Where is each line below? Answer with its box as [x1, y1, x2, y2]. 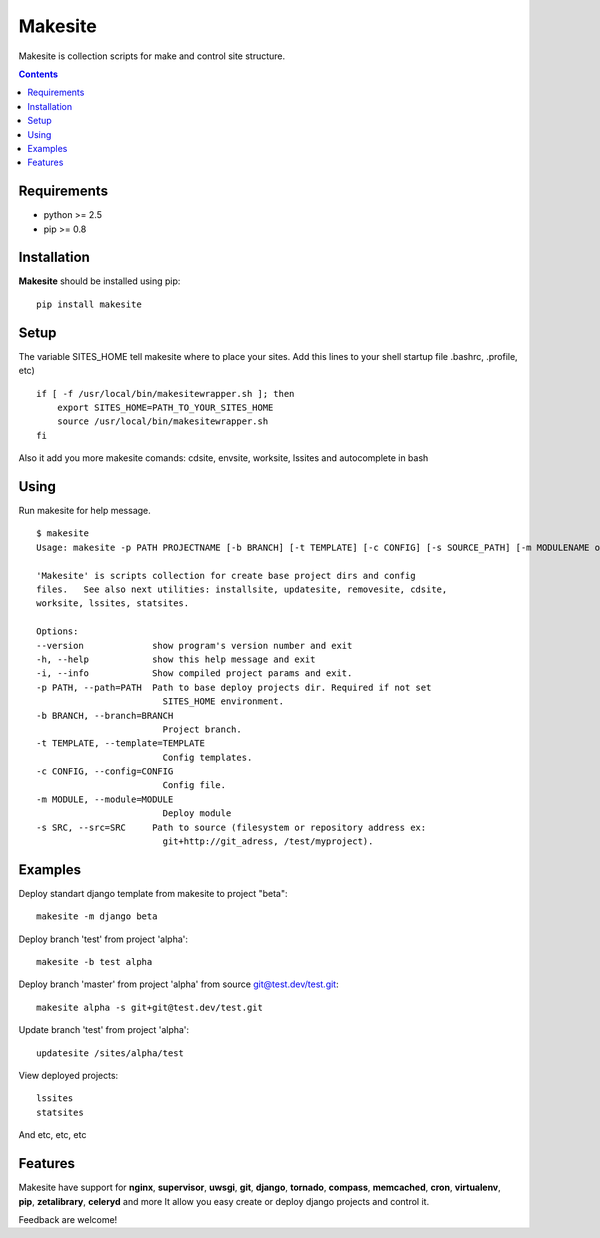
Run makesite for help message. [18, 505, 152, 517]
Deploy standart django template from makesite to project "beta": [18, 887, 288, 899]
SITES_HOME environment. [162, 696, 285, 707]
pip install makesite [36, 298, 142, 310]
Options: [36, 626, 79, 637]
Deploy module [162, 808, 232, 819]
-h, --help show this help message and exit [36, 653, 316, 665]
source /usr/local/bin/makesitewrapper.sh [56, 416, 269, 427]
